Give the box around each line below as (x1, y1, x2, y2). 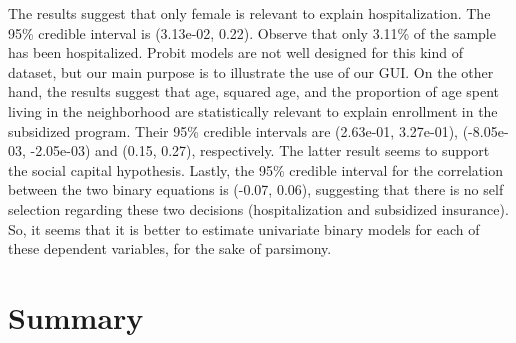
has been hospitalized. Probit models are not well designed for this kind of (8, 42, 463, 63)
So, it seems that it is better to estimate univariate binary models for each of (8, 218, 480, 239)
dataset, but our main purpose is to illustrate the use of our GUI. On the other (8, 61, 494, 82)
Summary (8, 296, 144, 337)
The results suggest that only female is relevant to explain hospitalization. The (8, 3, 491, 23)
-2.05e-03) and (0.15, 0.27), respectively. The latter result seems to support (30, 140, 490, 161)
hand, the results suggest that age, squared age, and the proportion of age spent (8, 81, 500, 102)
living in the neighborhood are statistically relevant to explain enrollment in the (8, 100, 498, 121)
